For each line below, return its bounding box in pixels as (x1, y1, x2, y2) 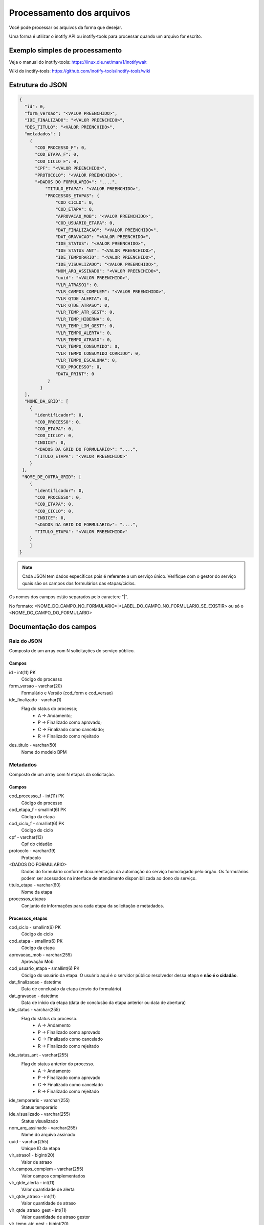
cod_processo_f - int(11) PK (9, 793, 65, 799)
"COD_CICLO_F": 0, (35, 158, 79, 164)
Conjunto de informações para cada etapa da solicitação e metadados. (21, 903, 164, 908)
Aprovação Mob (21, 958, 54, 964)
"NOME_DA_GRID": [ (24, 398, 68, 404)
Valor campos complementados (21, 1173, 86, 1178)
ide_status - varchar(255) (9, 1006, 61, 1012)
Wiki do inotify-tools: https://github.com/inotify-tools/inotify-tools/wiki (9, 68, 150, 74)
